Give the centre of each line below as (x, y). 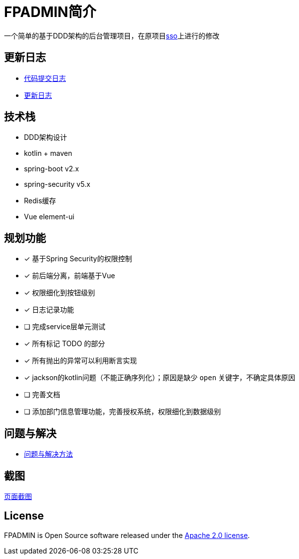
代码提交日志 (45, 78)
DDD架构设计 (46, 137)
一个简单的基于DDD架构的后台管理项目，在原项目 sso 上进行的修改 (112, 35)
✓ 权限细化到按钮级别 (60, 293)
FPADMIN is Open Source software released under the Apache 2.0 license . (127, 535)
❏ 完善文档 (42, 395)
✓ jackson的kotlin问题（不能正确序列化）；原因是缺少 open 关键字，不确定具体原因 (160, 378)
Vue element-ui (49, 217)
